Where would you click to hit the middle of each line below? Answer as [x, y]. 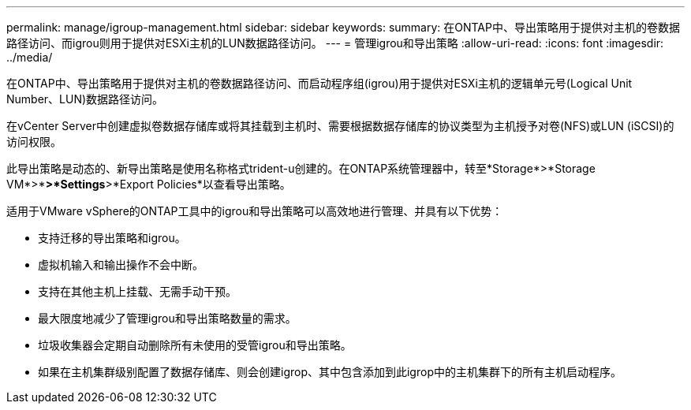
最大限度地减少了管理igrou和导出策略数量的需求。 [167, 318]
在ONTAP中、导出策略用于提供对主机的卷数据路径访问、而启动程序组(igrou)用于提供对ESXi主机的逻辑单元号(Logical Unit [319, 83]
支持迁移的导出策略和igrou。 [112, 238]
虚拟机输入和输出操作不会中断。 [121, 265]
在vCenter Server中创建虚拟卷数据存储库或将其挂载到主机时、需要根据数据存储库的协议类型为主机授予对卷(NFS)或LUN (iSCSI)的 [340, 126]
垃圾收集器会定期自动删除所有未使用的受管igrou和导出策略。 [195, 345]
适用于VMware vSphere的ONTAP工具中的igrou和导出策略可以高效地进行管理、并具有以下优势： [255, 211]
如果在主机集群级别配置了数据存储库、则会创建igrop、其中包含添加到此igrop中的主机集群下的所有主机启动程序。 [330, 372]
